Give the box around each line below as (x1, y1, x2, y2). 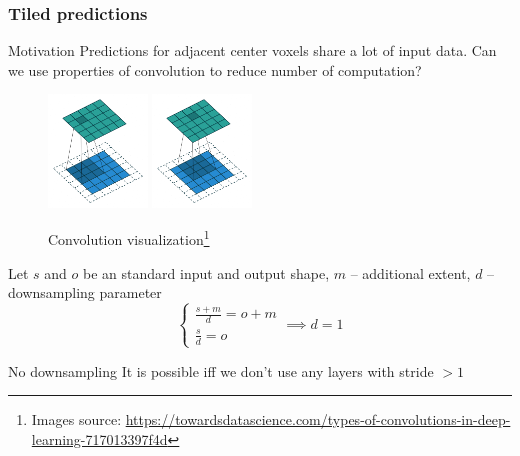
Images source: (31, 409, 122, 430)
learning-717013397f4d (31, 429, 168, 450)
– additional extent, (350, 262, 471, 283)
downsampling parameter (8, 282, 162, 303)
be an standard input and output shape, (83, 262, 330, 283)
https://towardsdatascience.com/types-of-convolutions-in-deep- (125, 409, 511, 430)
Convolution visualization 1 (48, 226, 210, 250)
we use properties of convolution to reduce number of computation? (8, 59, 422, 80)
